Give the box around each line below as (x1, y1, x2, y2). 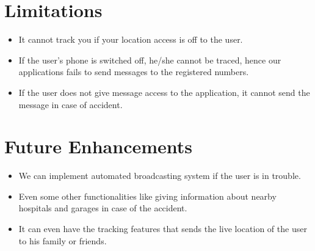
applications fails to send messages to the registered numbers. (18, 65, 249, 78)
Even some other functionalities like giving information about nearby (18, 189, 277, 202)
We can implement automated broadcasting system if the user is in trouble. (18, 169, 301, 182)
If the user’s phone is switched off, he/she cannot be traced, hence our (18, 53, 281, 66)
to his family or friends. (18, 234, 107, 247)
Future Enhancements (4, 134, 193, 159)
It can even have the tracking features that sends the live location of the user (18, 222, 307, 235)
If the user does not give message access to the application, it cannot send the (18, 85, 310, 98)
